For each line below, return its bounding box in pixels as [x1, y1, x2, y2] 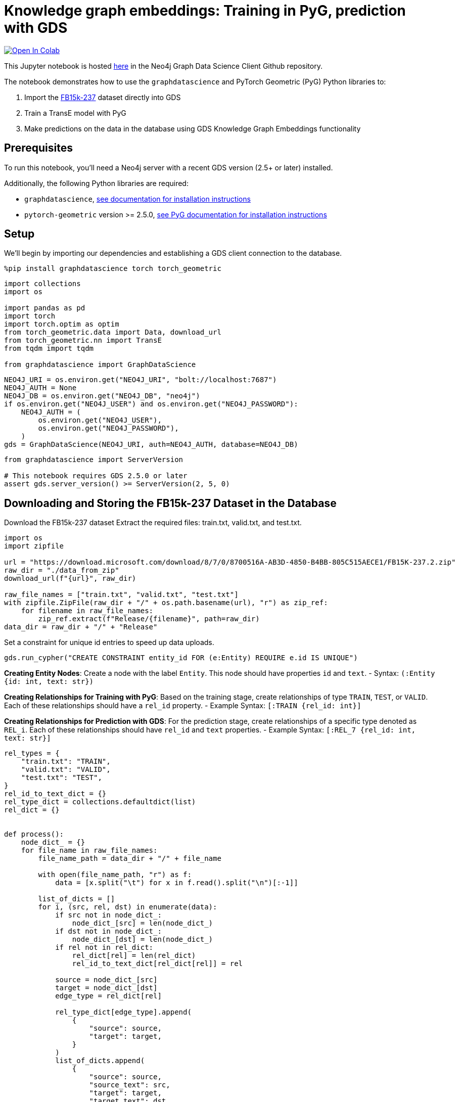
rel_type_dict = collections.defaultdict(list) [4, 798, 196, 806]
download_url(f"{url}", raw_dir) [4, 574, 136, 583]
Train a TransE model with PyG [24, 108, 126, 117]
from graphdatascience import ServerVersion [4, 455, 183, 464]
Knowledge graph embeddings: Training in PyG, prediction [4, 2, 406, 19]
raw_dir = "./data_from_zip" [4, 566, 119, 575]
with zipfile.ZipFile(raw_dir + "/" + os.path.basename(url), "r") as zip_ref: [4, 599, 328, 607]
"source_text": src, [89, 1081, 170, 1089]
